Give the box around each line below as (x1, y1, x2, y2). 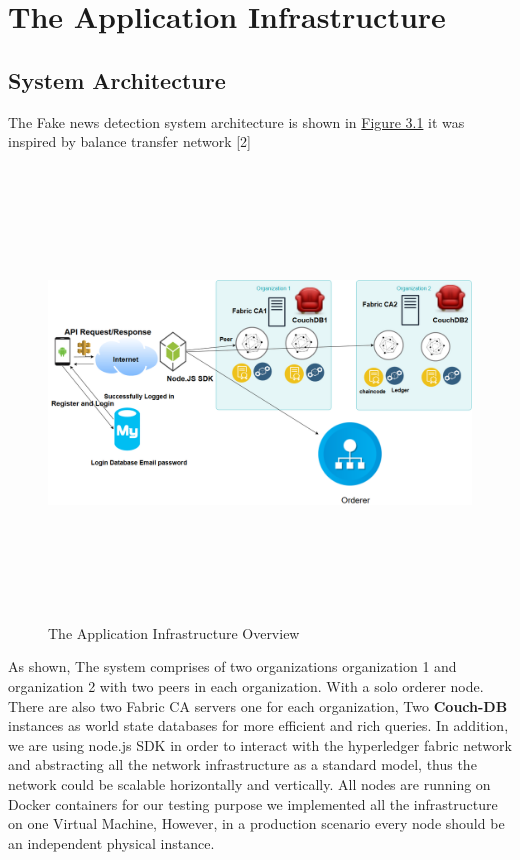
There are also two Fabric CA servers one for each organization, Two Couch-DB (8, 695, 508, 716)
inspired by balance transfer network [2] (8, 131, 251, 152)
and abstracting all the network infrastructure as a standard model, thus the (8, 754, 477, 775)
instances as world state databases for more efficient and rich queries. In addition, (8, 715, 509, 736)
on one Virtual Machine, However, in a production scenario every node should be (8, 813, 505, 834)
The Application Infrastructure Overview (48, 622, 300, 643)
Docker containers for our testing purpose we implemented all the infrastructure (8, 793, 498, 814)
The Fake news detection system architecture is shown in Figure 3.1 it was (8, 111, 465, 132)
